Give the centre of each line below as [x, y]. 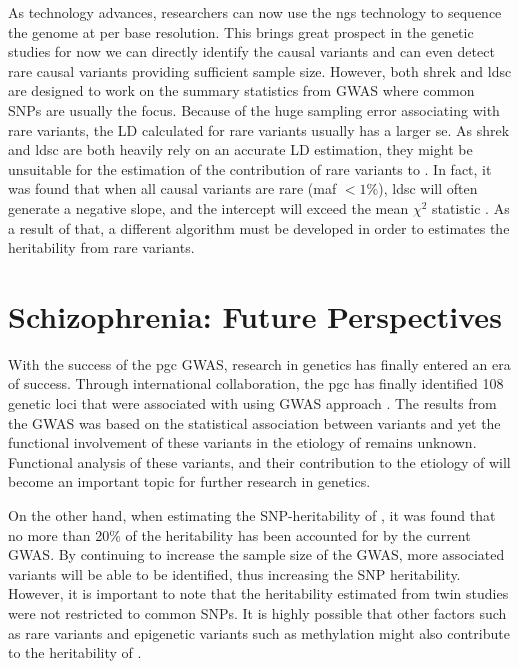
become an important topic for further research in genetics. [189, 481]
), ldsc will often [428, 188]
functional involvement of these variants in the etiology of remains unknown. [242, 442]
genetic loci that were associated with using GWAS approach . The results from [252, 403]
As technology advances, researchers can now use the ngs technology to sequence [255, 12]
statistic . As [471, 207]
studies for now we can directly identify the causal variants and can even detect [251, 51]
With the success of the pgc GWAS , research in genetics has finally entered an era [259, 363]
